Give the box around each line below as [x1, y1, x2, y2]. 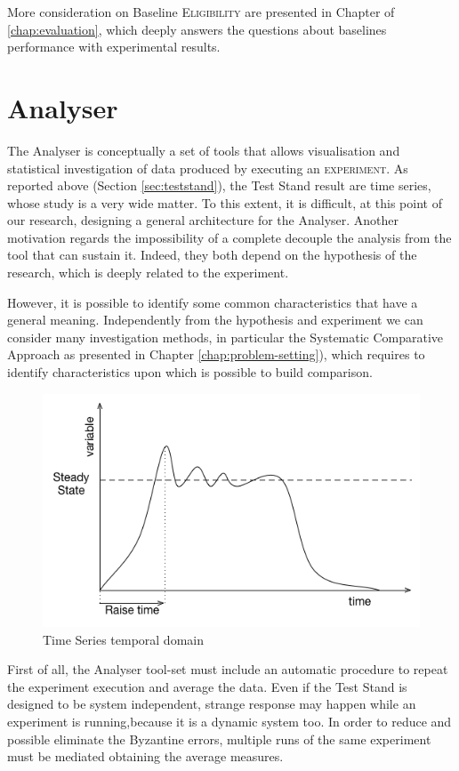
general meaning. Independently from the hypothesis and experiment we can [7, 310, 423, 329]
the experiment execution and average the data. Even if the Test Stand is [7, 677, 407, 695]
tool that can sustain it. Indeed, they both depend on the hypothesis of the [7, 245, 417, 264]
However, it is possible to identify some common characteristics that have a [7, 293, 418, 311]
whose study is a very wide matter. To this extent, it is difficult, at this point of [7, 193, 442, 212]
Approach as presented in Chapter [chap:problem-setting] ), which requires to [7, 345, 425, 364]
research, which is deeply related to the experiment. [7, 263, 289, 282]
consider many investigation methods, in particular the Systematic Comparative [7, 327, 444, 346]
